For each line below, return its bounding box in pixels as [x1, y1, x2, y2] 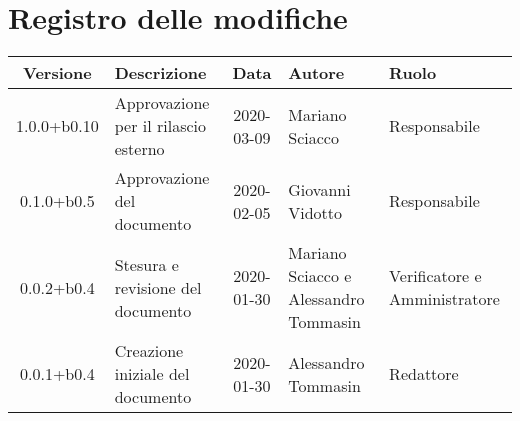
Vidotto [288, 200, 343, 224]
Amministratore [389, 287, 500, 311]
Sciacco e [288, 264, 352, 288]
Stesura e [114, 252, 179, 276]
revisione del [114, 275, 202, 299]
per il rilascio [114, 114, 206, 138]
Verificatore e [389, 264, 482, 288]
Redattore [389, 362, 459, 386]
